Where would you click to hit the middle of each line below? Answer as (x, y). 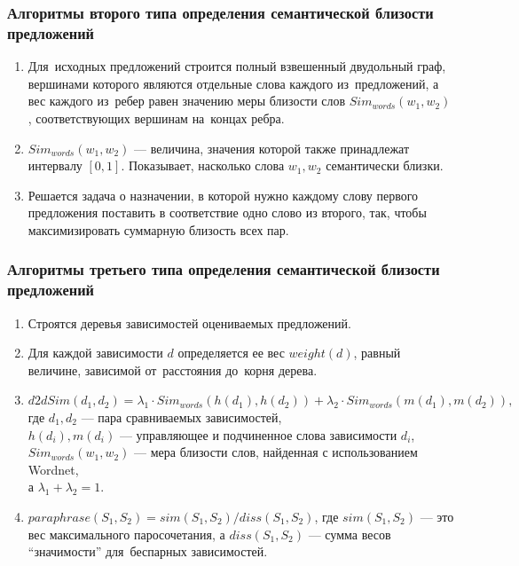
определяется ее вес (231, 353)
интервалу (55, 165)
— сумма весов (350, 534)
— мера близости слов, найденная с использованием (276, 452)
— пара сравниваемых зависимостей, (181, 417)
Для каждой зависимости (95, 353)
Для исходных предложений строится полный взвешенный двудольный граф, (237, 66)
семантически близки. (385, 165)
